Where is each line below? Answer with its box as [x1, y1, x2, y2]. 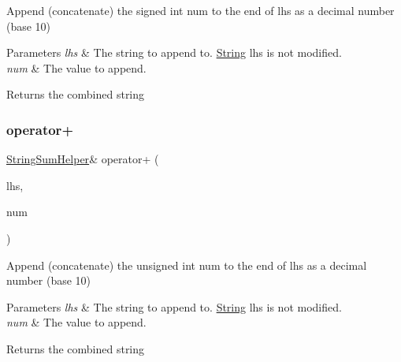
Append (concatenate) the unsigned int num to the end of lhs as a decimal [6, 256, 367, 273]
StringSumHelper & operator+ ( [6, 151, 159, 167]
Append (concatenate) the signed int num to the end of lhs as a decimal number [6, 2, 395, 18]
